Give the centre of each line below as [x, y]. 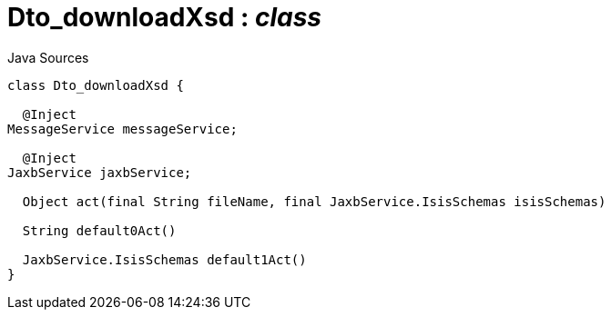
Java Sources [48, 57]
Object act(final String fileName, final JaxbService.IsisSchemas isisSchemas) [314, 201]
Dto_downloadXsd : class [164, 17]
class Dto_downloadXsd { [96, 85]
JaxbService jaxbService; [100, 172]
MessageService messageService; [122, 129]
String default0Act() [99, 230]
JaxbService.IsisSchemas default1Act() [164, 259]
